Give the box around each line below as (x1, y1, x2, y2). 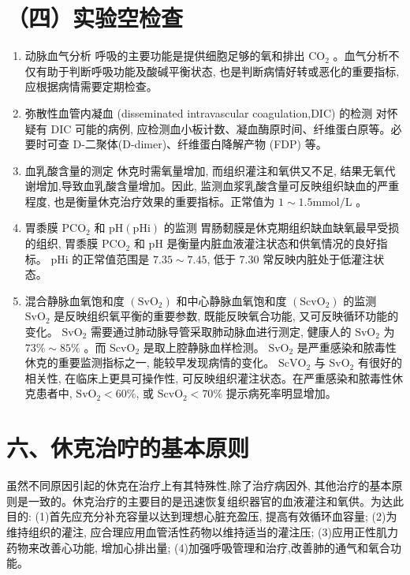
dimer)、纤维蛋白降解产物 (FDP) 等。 (134, 136, 327, 152)
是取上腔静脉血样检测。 (143, 338, 265, 355)
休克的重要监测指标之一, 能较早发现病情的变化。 (24, 354, 275, 371)
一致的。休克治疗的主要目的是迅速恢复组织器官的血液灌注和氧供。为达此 (28, 492, 404, 509)
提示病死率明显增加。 (225, 385, 337, 401)
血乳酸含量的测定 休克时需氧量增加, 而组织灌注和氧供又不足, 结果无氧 (24, 162, 385, 178)
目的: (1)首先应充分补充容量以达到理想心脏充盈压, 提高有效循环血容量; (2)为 (6, 508, 397, 525)
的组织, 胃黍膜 (24, 235, 99, 252)
